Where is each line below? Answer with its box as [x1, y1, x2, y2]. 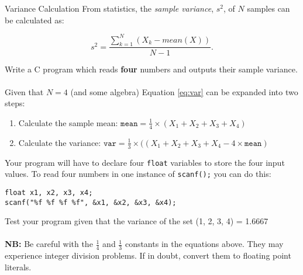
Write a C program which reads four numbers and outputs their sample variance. [5, 62, 298, 75]
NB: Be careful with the [5, 238, 93, 250]
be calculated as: [5, 13, 64, 26]
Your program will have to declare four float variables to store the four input [5, 156, 285, 168]
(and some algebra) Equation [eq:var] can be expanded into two [70, 85, 298, 98]
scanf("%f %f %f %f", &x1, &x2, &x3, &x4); [5, 198, 177, 207]
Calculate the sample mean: [18, 116, 118, 128]
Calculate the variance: [18, 136, 101, 148]
